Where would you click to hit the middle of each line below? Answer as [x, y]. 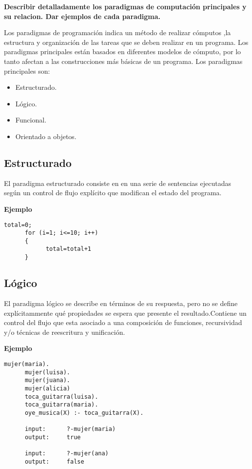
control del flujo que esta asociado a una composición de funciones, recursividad [123, 322]
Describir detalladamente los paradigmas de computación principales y [125, 6]
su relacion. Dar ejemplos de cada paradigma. [82, 16]
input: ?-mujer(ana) [67, 454]
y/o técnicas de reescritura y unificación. [65, 332]
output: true [53, 437]
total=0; [18, 225]
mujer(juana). [48, 380]
